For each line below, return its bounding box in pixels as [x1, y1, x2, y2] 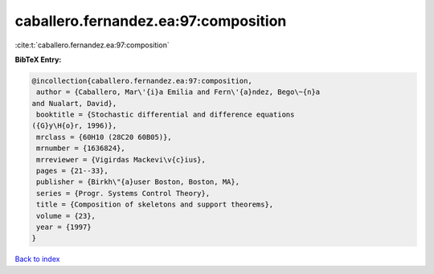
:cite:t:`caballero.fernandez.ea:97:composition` [14, 40, 170, 50]
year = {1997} [36, 223, 92, 231]
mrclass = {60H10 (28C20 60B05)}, [36, 133, 172, 141]
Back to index [14, 254, 60, 264]
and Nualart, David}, [31, 99, 117, 108]
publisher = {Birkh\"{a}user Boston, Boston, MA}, [36, 178, 240, 186]
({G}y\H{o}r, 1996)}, [31, 121, 117, 130]
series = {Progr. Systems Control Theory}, [36, 189, 211, 198]
